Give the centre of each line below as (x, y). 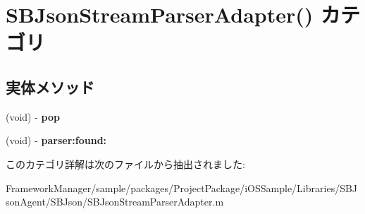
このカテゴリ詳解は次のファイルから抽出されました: (125, 164)
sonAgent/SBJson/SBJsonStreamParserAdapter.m (115, 202)
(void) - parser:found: (56, 140)
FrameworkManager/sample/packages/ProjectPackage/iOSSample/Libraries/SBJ (182, 188)
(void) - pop (33, 116)
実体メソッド (50, 87)
